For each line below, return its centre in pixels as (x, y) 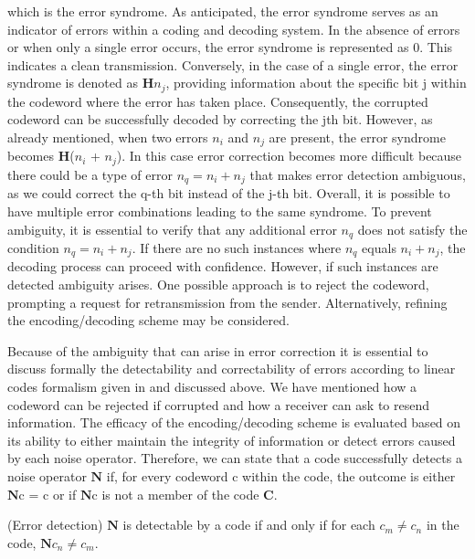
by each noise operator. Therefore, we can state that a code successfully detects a (235, 458)
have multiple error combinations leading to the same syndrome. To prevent (220, 211)
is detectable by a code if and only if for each (249, 525)
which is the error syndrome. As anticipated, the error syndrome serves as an (223, 11)
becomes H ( (41, 156)
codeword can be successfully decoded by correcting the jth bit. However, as (220, 119)
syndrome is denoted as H (81, 83)
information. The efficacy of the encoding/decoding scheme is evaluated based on (234, 422)
